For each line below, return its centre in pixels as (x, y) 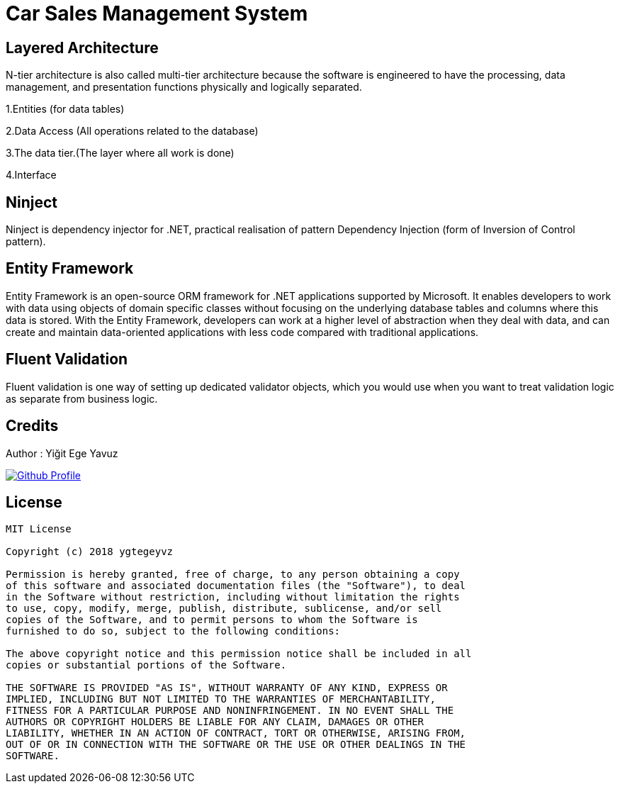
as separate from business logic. (82, 398)
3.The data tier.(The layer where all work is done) (120, 153)
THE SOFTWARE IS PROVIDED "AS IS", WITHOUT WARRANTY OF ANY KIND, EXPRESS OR (227, 688)
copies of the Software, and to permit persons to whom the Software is (212, 620)
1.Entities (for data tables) (65, 109)
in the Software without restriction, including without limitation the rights (233, 597)
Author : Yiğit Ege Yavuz (62, 453)
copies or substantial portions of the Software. (146, 665)
